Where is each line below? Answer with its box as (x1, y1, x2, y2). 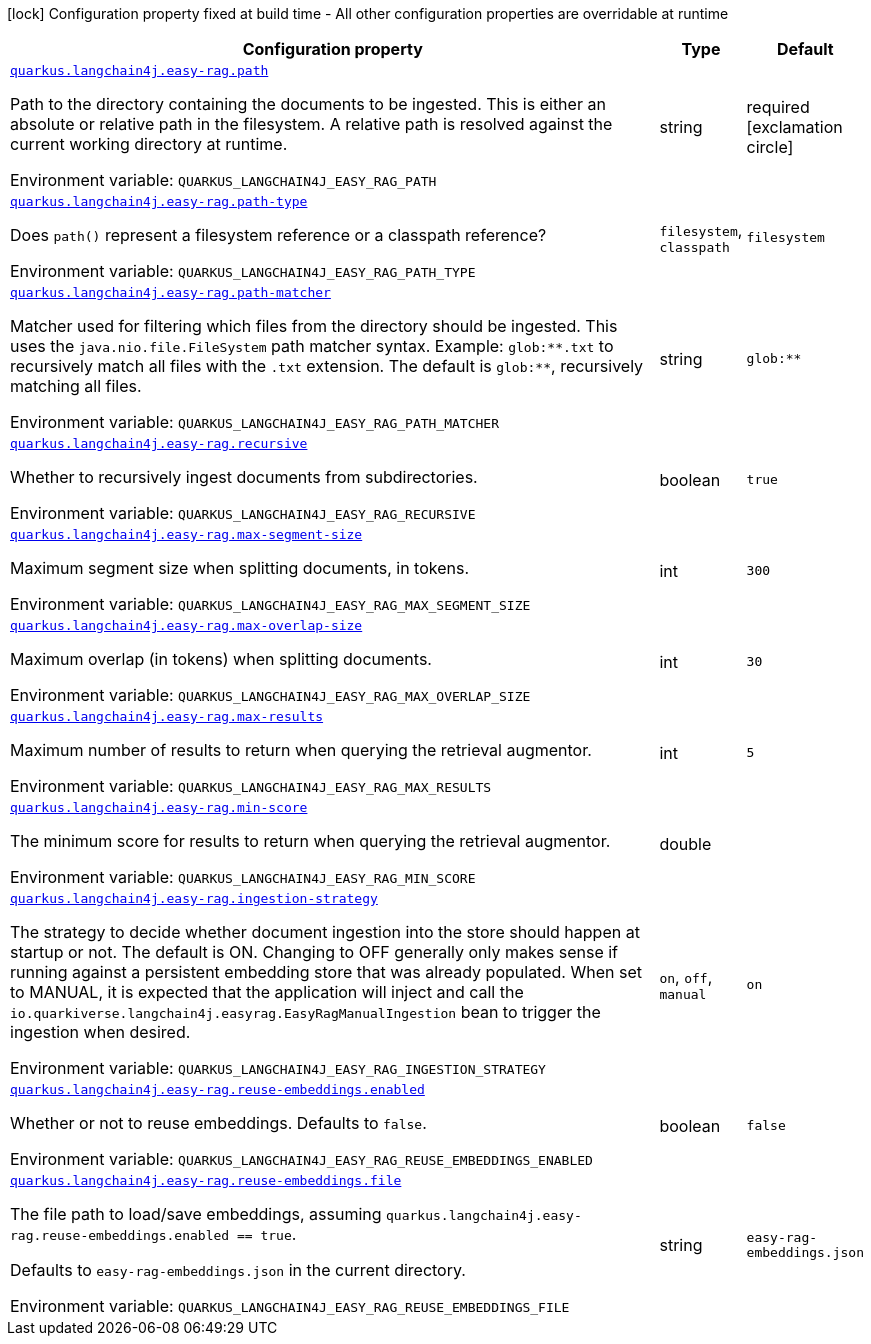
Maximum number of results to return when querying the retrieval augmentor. (10, 740, 592, 760)
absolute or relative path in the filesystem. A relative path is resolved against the (10, 114, 613, 134)
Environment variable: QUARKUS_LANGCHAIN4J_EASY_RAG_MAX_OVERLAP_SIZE (10, 685, 531, 705)
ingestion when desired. (10, 1022, 191, 1042)
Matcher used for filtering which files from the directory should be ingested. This (10, 316, 618, 336)
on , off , (659, 967, 713, 987)
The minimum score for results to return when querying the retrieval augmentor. (10, 831, 611, 851)
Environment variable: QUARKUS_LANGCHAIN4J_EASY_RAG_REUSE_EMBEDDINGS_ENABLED (10, 1149, 593, 1169)
